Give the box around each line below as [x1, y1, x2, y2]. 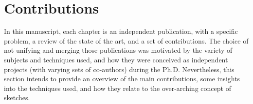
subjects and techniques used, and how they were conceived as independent [4, 54, 228, 64]
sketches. [4, 92, 30, 103]
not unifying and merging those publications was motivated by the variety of [4, 45, 233, 55]
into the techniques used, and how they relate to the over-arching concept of [4, 83, 231, 93]
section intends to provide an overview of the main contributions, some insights [4, 74, 240, 84]
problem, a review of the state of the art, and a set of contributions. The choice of [4, 35, 249, 45]
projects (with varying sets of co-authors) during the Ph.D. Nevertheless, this [4, 64, 235, 74]
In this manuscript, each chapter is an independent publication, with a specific [4, 26, 238, 36]
